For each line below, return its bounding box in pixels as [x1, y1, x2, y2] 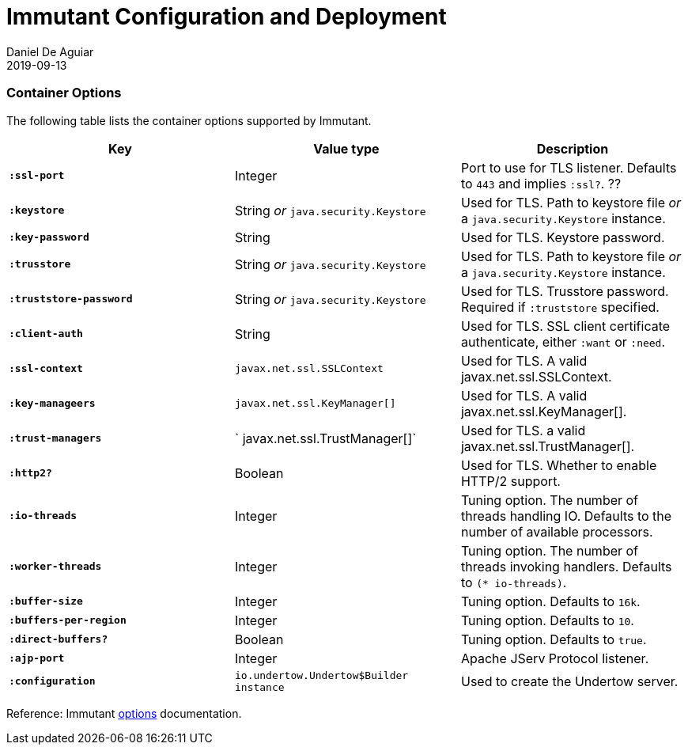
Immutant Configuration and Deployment [6, 3, 447, 30]
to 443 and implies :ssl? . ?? [460, 175, 622, 192]
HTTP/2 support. [460, 472, 561, 489]
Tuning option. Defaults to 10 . [460, 612, 634, 628]
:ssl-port [9, 169, 65, 181]
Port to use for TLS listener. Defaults [460, 159, 677, 176]
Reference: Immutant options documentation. [6, 706, 242, 720]
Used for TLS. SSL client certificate [460, 317, 671, 334]
